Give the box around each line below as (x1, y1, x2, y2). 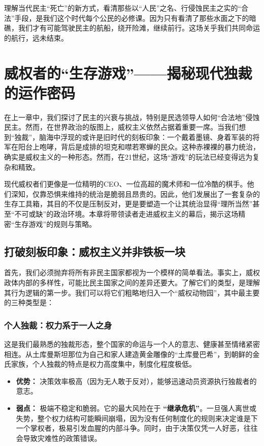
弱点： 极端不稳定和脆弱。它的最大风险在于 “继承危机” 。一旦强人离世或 (16, 402, 257, 413)
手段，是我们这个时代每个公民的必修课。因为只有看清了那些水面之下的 (14, 12, 249, 23)
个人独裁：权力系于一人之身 (4, 318, 112, 331)
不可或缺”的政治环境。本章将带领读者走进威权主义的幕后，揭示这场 (14, 209, 239, 219)
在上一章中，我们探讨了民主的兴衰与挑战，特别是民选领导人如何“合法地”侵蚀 (4, 111, 260, 122)
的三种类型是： (4, 297, 54, 308)
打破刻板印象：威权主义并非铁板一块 (4, 243, 185, 259)
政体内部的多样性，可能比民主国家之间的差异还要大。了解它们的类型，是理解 (4, 277, 260, 288)
